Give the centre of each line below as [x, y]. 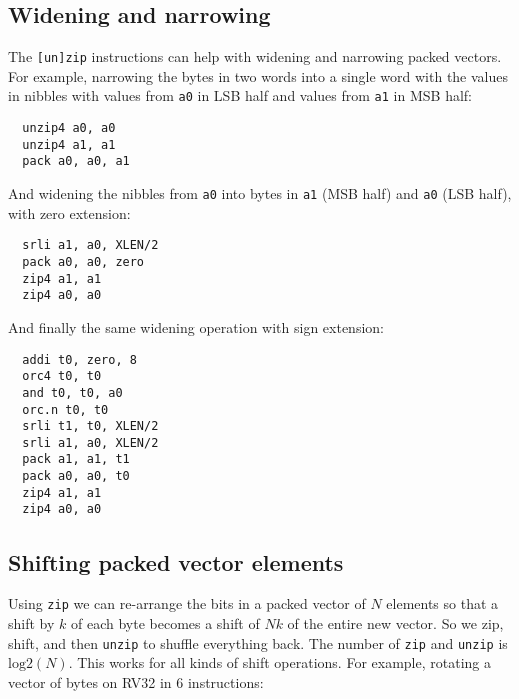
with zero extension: [69, 212]
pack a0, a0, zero [83, 261]
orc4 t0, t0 [62, 376]
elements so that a [442, 603]
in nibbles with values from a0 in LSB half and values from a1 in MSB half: [240, 95]
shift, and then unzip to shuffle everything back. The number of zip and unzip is [258, 642]
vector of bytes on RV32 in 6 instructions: [136, 681]
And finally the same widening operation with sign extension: [196, 326]
